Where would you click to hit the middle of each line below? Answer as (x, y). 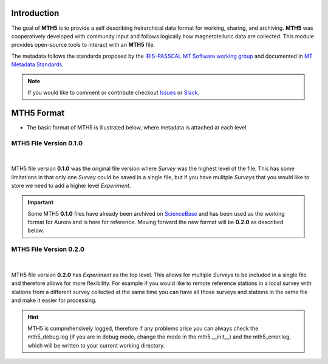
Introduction (35, 13)
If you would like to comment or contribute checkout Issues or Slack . (114, 92)
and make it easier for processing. (54, 300)
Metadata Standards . (37, 64)
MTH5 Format (38, 113)
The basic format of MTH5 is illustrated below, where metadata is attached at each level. (137, 127)
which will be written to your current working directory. (96, 345)
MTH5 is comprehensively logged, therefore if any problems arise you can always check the (143, 328)
